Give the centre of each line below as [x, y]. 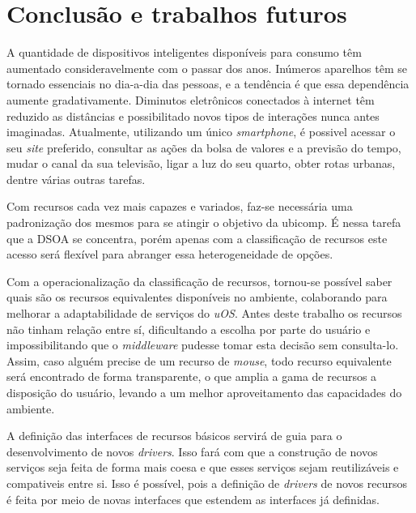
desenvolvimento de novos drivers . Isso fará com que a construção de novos [192, 451]
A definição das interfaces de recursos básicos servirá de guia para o [174, 436]
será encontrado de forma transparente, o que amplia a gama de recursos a [192, 376]
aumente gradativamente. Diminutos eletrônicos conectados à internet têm [191, 99]
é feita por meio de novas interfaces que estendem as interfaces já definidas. [193, 499]
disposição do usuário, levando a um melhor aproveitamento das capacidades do [204, 392]
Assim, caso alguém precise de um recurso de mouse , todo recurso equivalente [199, 360]
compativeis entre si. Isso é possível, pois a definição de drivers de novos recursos [207, 483]
